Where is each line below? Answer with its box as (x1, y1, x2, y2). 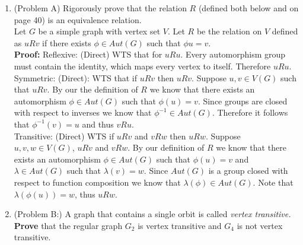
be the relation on (196, 25, 262, 37)
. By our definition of (127, 141, 205, 154)
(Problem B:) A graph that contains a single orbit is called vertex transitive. (14, 208, 291, 220)
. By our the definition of (47, 83, 138, 96)
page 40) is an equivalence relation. (14, 13, 142, 26)
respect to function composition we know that (14, 176, 181, 188)
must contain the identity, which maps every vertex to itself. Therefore (14, 59, 271, 72)
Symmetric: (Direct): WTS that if (14, 71, 137, 84)
